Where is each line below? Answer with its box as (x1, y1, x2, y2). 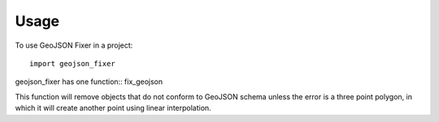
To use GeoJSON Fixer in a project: (15, 40, 133, 50)
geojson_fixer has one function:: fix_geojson (15, 77, 163, 86)
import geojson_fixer (29, 59, 115, 68)
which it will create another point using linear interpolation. (15, 103, 211, 113)
